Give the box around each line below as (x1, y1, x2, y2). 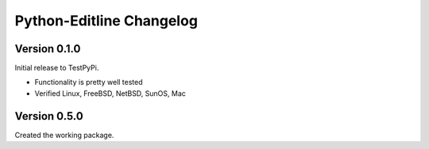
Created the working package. (14, 130, 114, 139)
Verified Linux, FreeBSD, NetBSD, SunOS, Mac (34, 88, 187, 98)
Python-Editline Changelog (14, 12, 199, 29)
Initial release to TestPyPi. (14, 63, 99, 73)
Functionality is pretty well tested (34, 78, 143, 87)
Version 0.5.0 (14, 109, 83, 123)
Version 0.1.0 (14, 42, 81, 55)
